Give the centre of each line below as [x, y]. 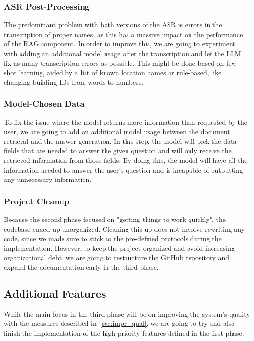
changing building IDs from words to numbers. [74, 82]
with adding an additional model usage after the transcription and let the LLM [123, 53]
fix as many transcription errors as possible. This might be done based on [114, 63]
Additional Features [55, 293]
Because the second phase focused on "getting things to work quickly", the [115, 219]
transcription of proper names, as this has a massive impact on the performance [124, 34]
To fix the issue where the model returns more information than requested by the [126, 122]
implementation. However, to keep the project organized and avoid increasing [119, 248]
